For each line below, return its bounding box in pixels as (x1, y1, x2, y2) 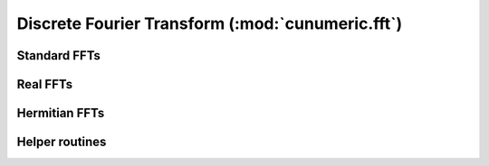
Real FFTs (16, 77, 72, 92)
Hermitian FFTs (16, 106, 105, 121)
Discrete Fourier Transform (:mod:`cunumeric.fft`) (16, 14, 403, 33)
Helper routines (16, 134, 107, 150)
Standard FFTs (16, 48, 101, 63)
